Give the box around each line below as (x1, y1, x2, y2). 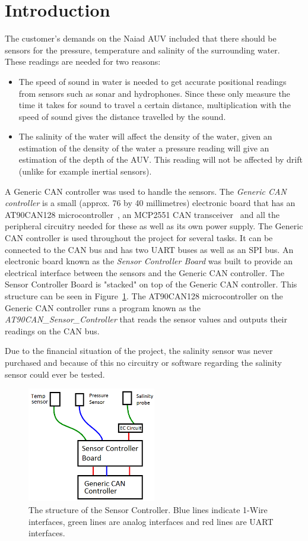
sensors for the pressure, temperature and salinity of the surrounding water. (5, 43, 280, 56)
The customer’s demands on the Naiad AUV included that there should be (5, 32, 277, 45)
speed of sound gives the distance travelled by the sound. (18, 110, 226, 122)
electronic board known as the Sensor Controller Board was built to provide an (5, 255, 293, 267)
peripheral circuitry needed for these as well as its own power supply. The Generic (5, 220, 303, 232)
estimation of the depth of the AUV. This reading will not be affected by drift (18, 153, 303, 166)
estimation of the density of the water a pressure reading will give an (18, 141, 269, 154)
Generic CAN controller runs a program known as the (5, 301, 201, 314)
